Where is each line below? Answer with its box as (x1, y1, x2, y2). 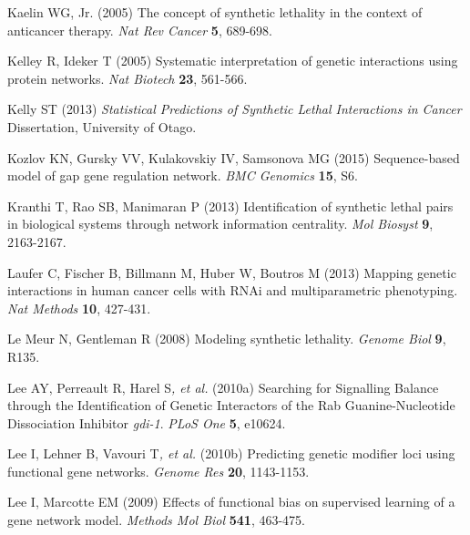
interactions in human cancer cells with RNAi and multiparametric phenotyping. (7, 281, 458, 300)
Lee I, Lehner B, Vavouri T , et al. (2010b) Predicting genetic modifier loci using (7, 444, 455, 463)
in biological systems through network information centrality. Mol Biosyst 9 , (7, 214, 434, 233)
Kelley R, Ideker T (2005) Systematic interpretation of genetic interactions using (7, 51, 458, 70)
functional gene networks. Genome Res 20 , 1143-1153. (7, 461, 310, 480)
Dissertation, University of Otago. (7, 117, 197, 136)
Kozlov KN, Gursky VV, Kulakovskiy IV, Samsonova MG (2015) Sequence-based (7, 148, 460, 167)
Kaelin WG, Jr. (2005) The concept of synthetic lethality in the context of (7, 3, 423, 21)
